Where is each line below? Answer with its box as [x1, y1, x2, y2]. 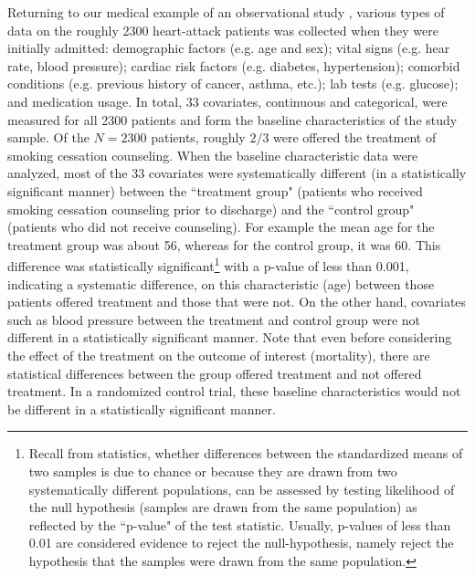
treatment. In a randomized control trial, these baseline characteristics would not [7, 382, 461, 401]
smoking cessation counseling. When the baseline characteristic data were [7, 145, 418, 164]
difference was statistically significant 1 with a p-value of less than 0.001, [7, 254, 409, 275]
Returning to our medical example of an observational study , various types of [7, 3, 445, 21]
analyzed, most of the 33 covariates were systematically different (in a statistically [7, 163, 467, 183]
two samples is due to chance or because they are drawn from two [28, 461, 397, 480]
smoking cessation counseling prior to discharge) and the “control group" [7, 199, 415, 218]
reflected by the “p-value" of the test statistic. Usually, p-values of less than [28, 515, 451, 534]
